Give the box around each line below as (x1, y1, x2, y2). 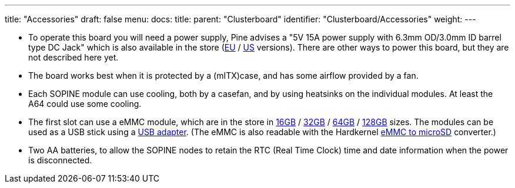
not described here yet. (28, 52, 119, 62)
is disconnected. (28, 155, 92, 165)
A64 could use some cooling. (28, 99, 142, 109)
